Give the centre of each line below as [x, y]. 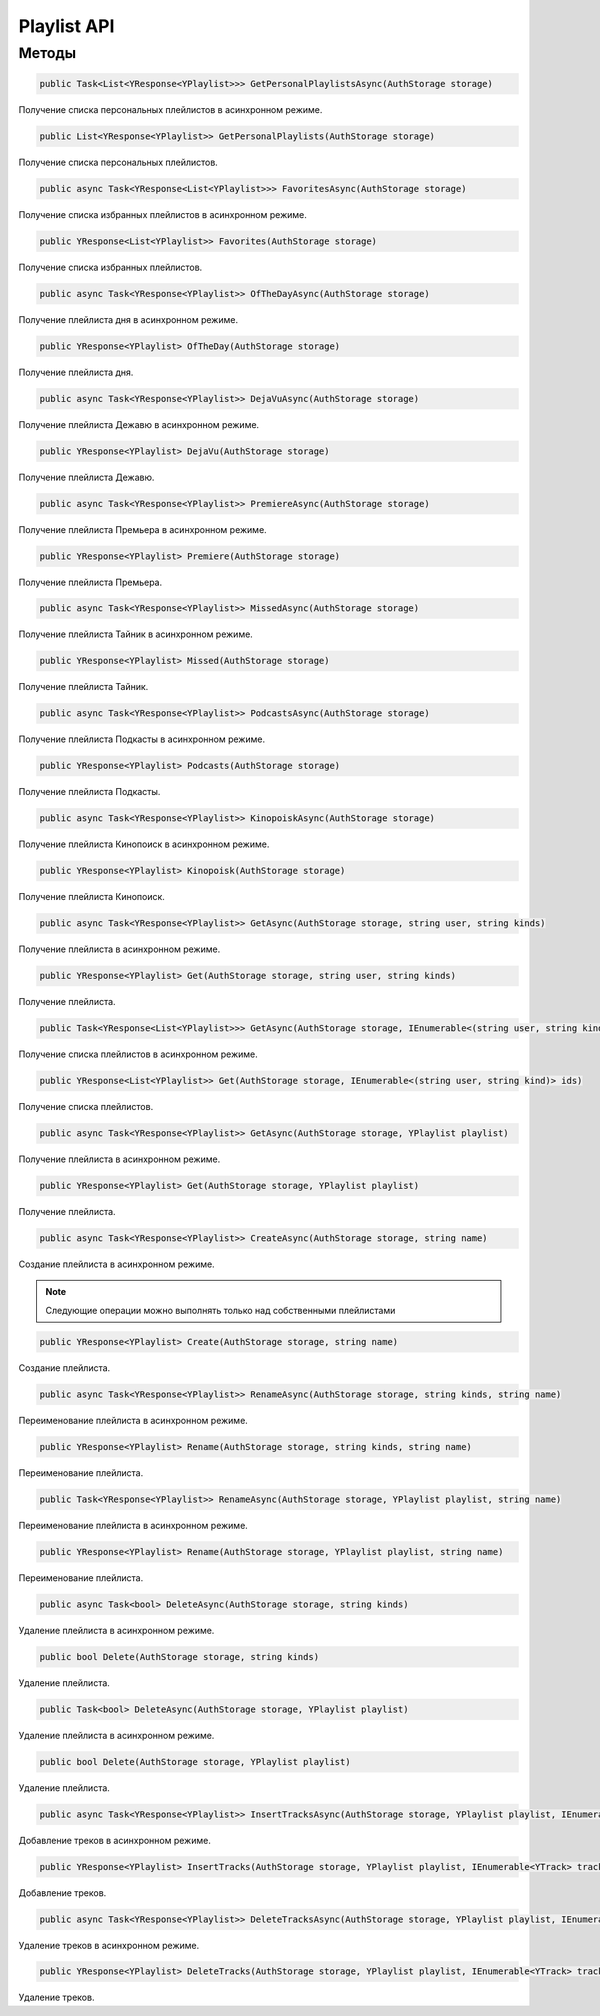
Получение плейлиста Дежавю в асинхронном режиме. [139, 424]
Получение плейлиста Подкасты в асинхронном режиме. [141, 739]
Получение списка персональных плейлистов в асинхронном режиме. [170, 109]
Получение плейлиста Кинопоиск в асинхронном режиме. [144, 844]
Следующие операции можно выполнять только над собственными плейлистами [220, 1310]
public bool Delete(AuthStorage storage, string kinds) [179, 1656]
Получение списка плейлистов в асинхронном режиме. [138, 1054]
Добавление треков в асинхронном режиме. [115, 1840]
